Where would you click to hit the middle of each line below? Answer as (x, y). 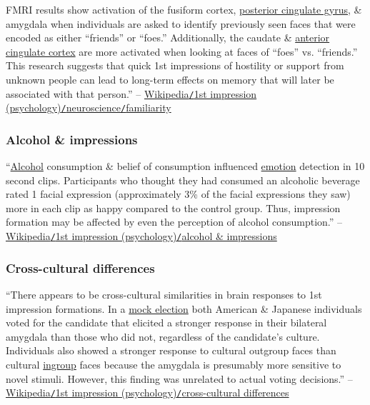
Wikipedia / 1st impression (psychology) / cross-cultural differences (147, 392)
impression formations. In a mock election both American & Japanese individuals (184, 308)
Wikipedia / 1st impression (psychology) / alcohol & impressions (141, 236)
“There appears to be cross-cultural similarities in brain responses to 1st (164, 294)
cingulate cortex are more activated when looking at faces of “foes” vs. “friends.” (182, 51)
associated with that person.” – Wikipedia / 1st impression (131, 93)
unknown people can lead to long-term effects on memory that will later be (170, 79)
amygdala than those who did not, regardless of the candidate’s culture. (163, 336)
